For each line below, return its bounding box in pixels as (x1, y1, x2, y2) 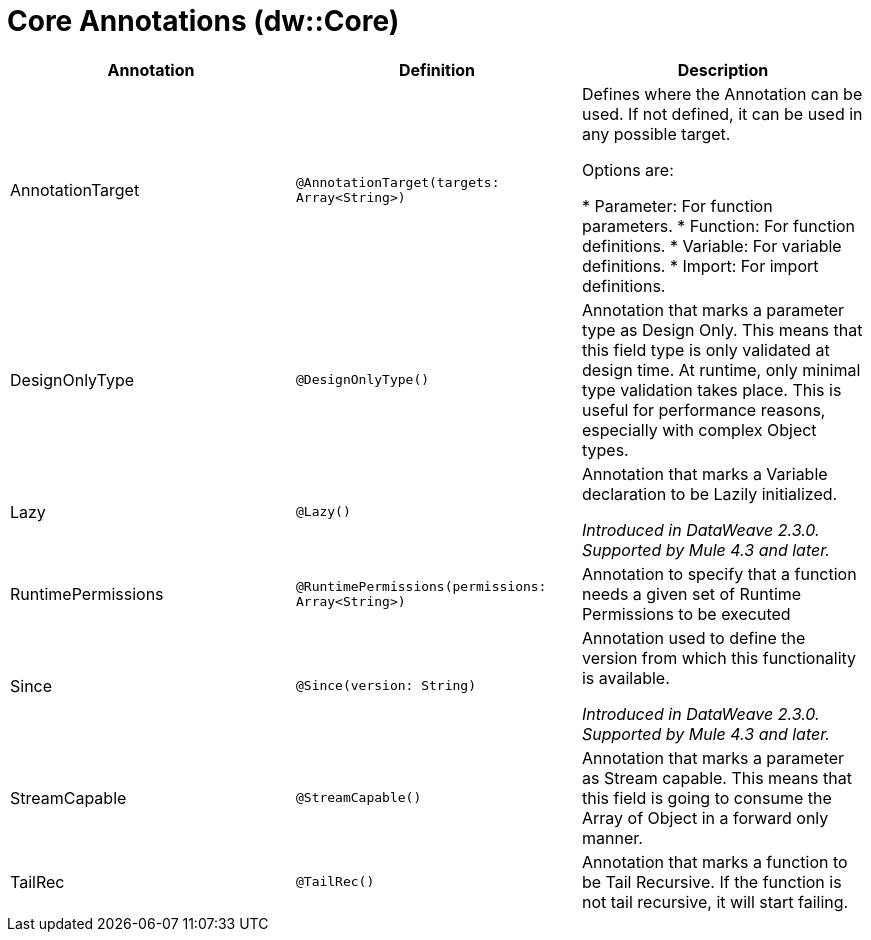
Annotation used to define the (581, 627, 806, 648)
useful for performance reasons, (581, 399, 826, 420)
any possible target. (581, 123, 731, 144)
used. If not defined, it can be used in (581, 103, 863, 124)
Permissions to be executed (581, 603, 791, 624)
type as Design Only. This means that (581, 319, 863, 340)
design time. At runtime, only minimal (581, 359, 861, 380)
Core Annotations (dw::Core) (7, 4, 400, 38)
